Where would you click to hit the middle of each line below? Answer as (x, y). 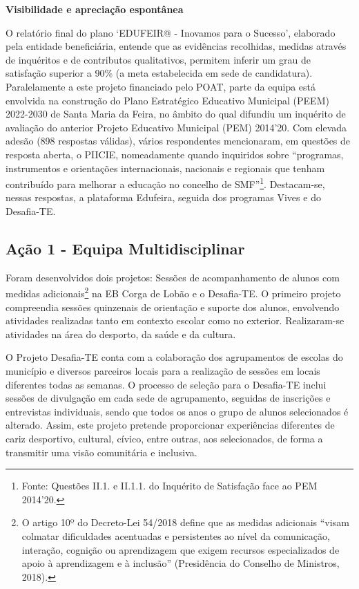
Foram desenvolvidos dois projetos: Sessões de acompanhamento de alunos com (173, 277)
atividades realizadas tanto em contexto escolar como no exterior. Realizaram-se (175, 320)
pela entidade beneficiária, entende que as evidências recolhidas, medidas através (176, 46)
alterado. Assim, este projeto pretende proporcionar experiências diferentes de (170, 425)
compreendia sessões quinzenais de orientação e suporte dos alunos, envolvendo (173, 307)
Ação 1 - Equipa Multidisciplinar (125, 248)
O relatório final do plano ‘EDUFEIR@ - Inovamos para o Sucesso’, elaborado (171, 32)
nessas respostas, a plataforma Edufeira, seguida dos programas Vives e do (163, 197)
